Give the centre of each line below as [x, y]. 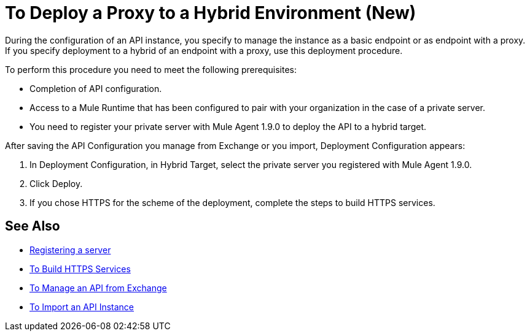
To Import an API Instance [82, 307]
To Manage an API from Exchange [98, 288]
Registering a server [70, 250]
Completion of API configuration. [96, 88]
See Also [33, 226]
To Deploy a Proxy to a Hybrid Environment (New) [211, 13]
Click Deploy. [56, 183]
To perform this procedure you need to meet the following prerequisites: [151, 69]
